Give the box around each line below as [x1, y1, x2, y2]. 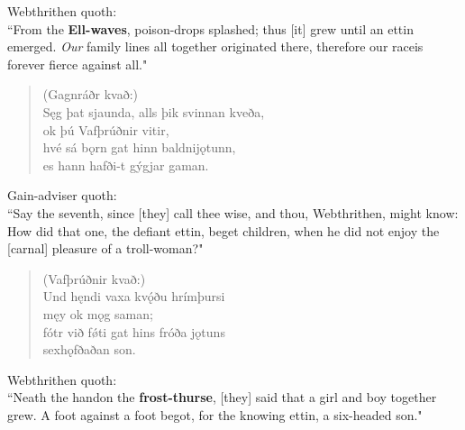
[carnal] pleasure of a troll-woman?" [7, 239, 204, 258]
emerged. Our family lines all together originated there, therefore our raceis [7, 37, 424, 56]
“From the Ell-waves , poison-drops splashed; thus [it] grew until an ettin [7, 19, 414, 38]
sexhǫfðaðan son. [42, 340, 136, 359]
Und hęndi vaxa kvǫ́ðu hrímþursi [42, 287, 225, 306]
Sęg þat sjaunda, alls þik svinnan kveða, [42, 102, 265, 121]
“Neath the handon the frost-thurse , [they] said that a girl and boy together [7, 388, 437, 407]
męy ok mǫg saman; [42, 304, 153, 323]
